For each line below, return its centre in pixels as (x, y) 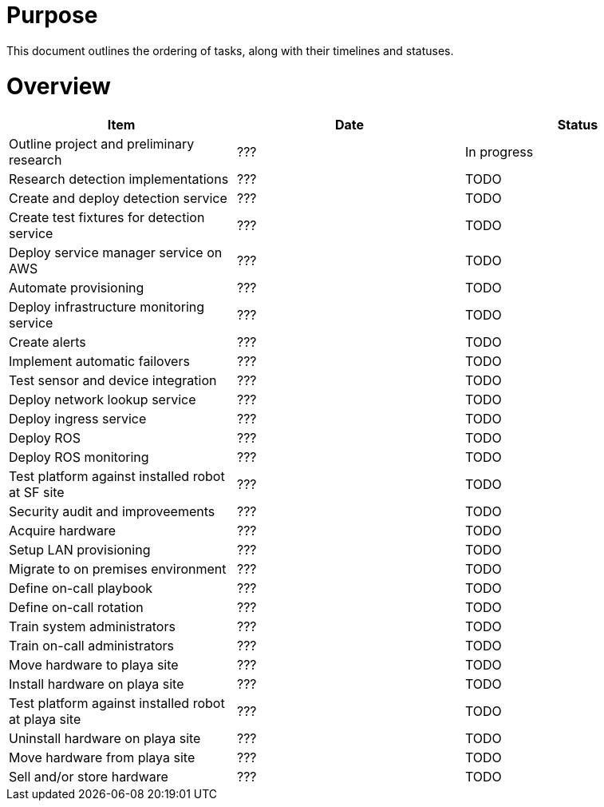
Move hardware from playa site (102, 758)
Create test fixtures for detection (107, 218)
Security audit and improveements (112, 512)
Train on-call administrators (92, 646)
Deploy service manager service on (116, 253)
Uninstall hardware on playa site (105, 739)
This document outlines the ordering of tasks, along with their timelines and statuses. (230, 50)
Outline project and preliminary (102, 144)
